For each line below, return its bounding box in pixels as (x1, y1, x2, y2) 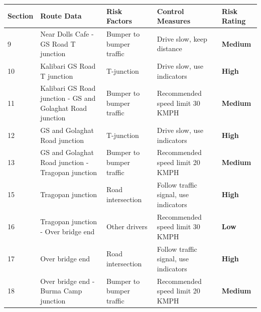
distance (157, 43, 182, 54)
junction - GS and (40, 93, 96, 103)
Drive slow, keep (157, 33, 207, 44)
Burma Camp (40, 285, 82, 296)
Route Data (40, 11, 82, 21)
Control (157, 6, 184, 16)
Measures (157, 16, 191, 26)
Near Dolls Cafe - (40, 28, 94, 39)
